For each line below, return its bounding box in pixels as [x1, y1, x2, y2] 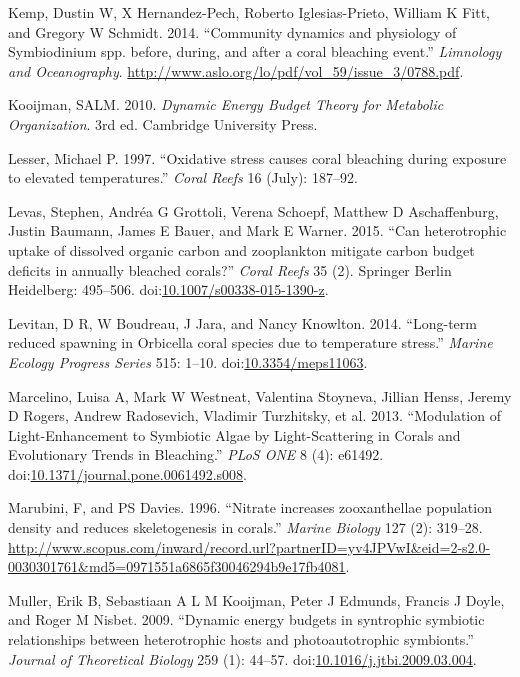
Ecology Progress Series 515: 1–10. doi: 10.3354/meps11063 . [8, 351, 368, 372]
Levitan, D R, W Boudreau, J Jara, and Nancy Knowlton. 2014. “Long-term [8, 312, 477, 333]
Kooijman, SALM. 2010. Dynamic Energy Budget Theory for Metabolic [8, 94, 444, 115]
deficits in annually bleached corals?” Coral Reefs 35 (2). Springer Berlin [8, 259, 452, 280]
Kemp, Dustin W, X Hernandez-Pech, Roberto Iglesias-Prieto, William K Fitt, [8, 2, 490, 22]
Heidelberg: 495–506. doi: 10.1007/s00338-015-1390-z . [8, 279, 329, 300]
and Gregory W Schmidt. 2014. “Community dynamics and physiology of [8, 21, 457, 42]
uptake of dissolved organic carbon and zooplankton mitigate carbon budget [8, 239, 475, 260]
